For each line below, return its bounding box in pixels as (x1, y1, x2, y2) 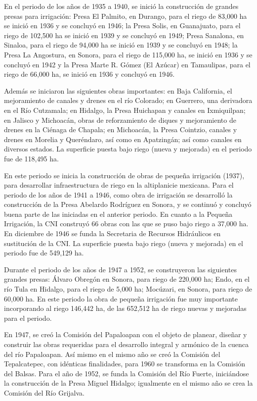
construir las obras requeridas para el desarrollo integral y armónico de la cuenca (4, 339, 249, 349)
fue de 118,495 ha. (4, 153, 59, 163)
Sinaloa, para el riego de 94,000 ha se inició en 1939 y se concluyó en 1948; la (4, 40, 238, 50)
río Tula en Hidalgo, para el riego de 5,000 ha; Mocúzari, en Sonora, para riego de (4, 284, 252, 294)
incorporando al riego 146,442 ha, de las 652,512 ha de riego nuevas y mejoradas (4, 303, 247, 313)
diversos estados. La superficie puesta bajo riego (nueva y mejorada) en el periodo (4, 144, 252, 154)
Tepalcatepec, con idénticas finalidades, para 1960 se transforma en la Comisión (4, 358, 246, 369)
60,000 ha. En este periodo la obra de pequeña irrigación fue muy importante (4, 293, 238, 303)
